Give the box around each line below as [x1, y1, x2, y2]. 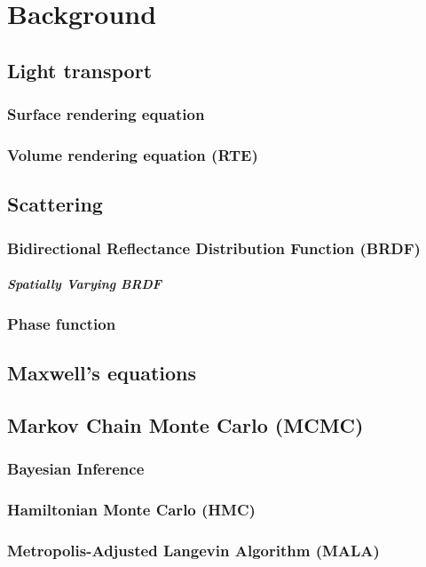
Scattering [7, 190, 103, 218]
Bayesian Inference [7, 458, 145, 480]
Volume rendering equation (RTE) [7, 143, 258, 165]
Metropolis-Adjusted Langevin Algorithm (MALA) [7, 539, 380, 562]
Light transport [7, 56, 153, 84]
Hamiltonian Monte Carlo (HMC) [7, 499, 256, 521]
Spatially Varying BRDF [7, 275, 162, 293]
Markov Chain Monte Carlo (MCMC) [7, 411, 364, 439]
